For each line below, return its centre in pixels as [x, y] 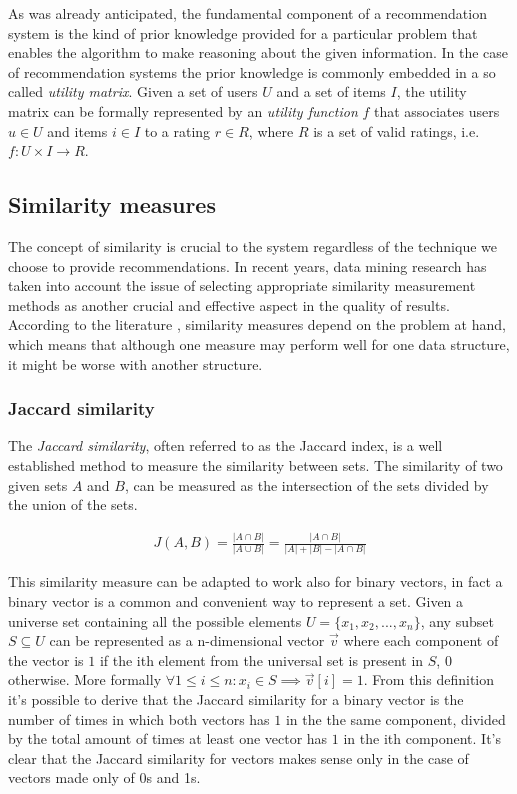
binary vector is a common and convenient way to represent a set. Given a [236, 600]
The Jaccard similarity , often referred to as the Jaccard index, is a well [225, 445]
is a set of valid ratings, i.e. [396, 130]
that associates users [436, 110]
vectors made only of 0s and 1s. [104, 777]
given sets [38, 484]
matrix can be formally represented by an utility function [183, 110]
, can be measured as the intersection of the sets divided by [306, 484]
